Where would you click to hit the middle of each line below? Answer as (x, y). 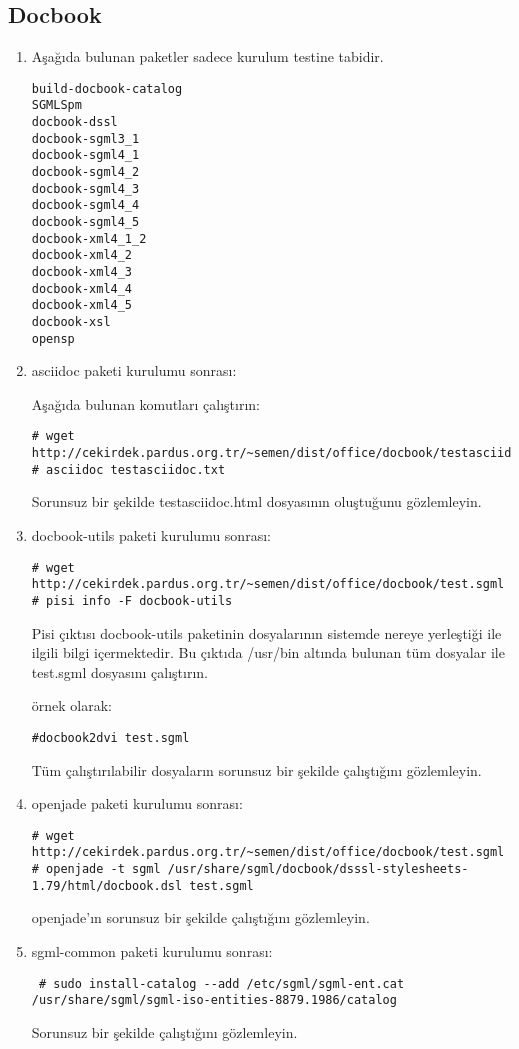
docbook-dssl (74, 122)
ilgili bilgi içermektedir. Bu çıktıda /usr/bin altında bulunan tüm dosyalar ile (268, 652)
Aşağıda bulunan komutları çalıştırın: (145, 403)
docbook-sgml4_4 (85, 205)
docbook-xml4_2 (82, 255)
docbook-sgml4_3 (85, 188)
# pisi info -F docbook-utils (132, 600)
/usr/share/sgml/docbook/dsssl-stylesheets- (318, 869)
